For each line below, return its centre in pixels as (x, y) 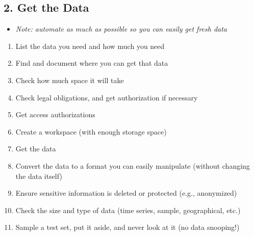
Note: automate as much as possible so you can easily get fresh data (121, 29)
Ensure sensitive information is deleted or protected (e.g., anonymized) (126, 193)
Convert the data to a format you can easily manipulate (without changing (133, 165)
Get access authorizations (55, 114)
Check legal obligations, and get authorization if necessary (107, 97)
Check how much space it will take (70, 80)
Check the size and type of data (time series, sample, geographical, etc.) (128, 210)
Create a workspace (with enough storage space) (91, 131)
